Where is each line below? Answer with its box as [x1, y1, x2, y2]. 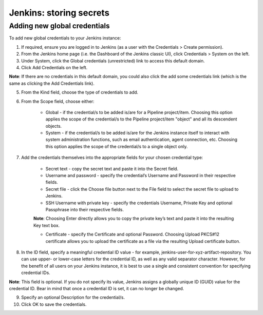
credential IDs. [21, 270, 51, 276]
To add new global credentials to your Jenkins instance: [9, 35, 121, 41]
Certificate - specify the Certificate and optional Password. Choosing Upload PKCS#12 [45, 232, 220, 237]
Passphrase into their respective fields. [45, 206, 124, 212]
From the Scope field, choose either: [21, 98, 94, 104]
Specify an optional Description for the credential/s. [21, 295, 125, 300]
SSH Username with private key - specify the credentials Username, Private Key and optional [45, 200, 233, 206]
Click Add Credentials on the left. [21, 64, 88, 70]
